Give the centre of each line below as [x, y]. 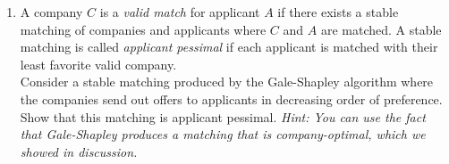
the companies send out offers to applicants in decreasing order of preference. [231, 98]
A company [51, 12]
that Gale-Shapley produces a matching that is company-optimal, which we [223, 134]
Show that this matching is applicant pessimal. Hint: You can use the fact [223, 116]
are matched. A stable [381, 29]
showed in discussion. [79, 151]
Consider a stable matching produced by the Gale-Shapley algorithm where [227, 82]
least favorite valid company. [98, 64]
